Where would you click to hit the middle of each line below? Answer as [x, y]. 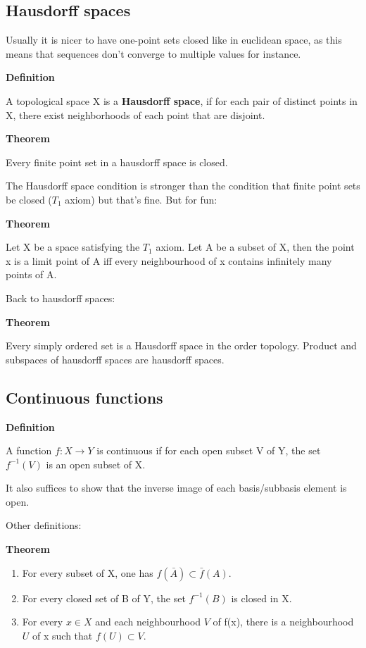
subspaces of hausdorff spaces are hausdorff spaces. [115, 359]
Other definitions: [44, 525]
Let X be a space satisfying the [73, 247]
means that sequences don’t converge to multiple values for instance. [153, 53]
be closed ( [29, 199]
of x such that [63, 635]
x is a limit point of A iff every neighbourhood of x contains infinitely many [169, 260]
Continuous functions [84, 397]
